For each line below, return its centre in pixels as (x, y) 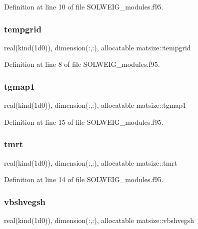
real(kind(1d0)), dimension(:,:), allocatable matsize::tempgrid (97, 47)
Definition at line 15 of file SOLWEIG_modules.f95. (84, 121)
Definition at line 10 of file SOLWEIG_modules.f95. (84, 6)
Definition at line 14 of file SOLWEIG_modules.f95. (84, 179)
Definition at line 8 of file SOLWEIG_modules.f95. (82, 64)
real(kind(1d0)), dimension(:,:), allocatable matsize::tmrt (91, 162)
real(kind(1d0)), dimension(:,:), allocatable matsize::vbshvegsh (99, 220)
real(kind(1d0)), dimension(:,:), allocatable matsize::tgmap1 (95, 105)
